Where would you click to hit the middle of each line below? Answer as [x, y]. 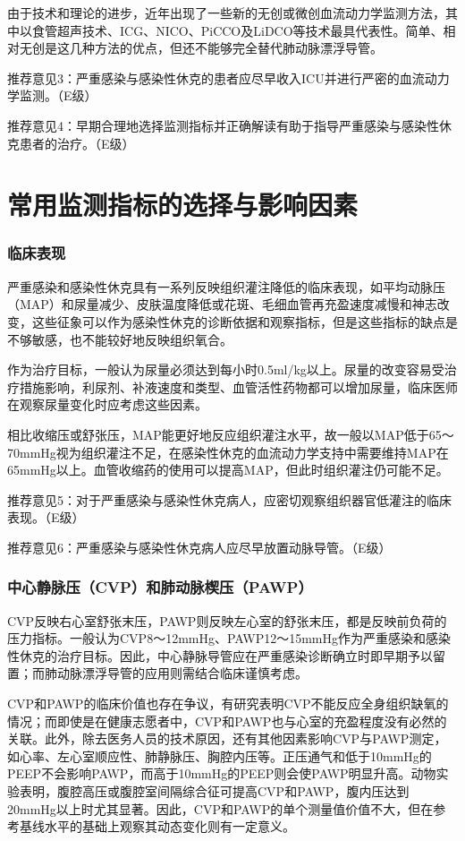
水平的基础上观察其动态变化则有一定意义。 [169, 826]
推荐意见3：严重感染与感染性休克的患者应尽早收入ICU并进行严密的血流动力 [228, 77]
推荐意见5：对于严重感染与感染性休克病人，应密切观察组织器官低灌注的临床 [229, 499]
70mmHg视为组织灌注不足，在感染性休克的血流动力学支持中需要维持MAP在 [228, 452]
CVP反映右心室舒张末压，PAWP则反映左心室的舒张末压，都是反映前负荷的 [227, 620]
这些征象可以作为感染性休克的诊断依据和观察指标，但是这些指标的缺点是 [245, 321]
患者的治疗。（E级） [77, 143]
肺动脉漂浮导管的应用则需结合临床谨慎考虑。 [176, 673]
